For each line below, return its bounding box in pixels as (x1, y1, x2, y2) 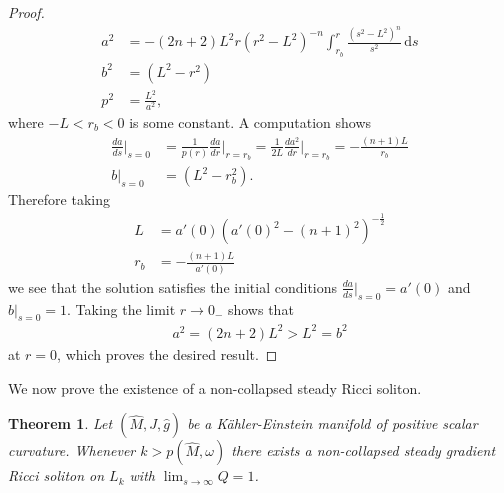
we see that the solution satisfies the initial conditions (8, 276, 338, 297)
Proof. (8, 2, 45, 22)
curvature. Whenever (8, 440, 136, 461)
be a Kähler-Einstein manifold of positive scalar (187, 413, 478, 434)
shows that (227, 298, 294, 319)
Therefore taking (8, 189, 110, 210)
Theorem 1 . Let (8, 413, 113, 434)
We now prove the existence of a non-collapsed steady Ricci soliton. (8, 377, 422, 398)
